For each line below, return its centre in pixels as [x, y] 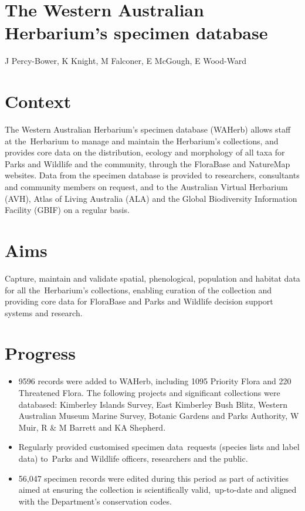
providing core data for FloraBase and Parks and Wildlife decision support [139, 301]
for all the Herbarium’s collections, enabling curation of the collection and [138, 290]
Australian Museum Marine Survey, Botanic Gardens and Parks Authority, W [159, 416]
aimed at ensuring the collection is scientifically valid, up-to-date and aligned [157, 490]
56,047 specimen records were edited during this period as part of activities [154, 478]
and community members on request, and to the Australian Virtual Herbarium [146, 187]
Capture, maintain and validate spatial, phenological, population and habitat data [152, 278]
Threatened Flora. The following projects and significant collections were [149, 392]
